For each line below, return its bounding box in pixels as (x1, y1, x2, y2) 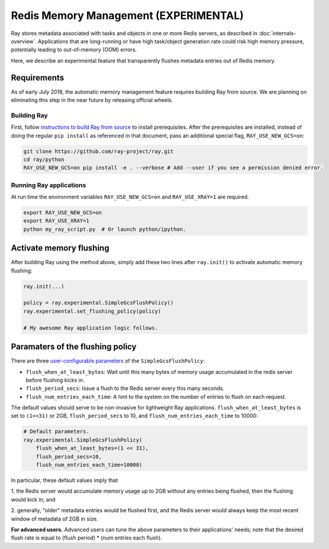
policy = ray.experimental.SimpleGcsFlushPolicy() (23, 300, 174, 306)
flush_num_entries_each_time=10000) (36, 462, 142, 468)
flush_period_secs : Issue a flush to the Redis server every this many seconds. (25, 385, 225, 392)
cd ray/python (23, 156, 65, 163)
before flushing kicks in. (25, 376, 85, 383)
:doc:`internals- (258, 30, 296, 37)
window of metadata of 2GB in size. (11, 515, 98, 522)
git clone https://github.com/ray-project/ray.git (23, 148, 174, 154)
